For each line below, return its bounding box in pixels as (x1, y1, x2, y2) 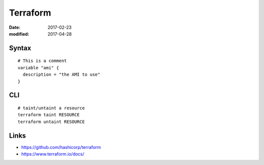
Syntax (9, 44, 31, 52)
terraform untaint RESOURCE (18, 119, 85, 124)
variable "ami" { (18, 65, 59, 70)
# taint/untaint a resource (18, 105, 85, 111)
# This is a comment (18, 58, 67, 63)
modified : (9, 31, 29, 37)
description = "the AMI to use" (22, 72, 100, 78)
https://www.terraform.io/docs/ (21, 151, 85, 157)
